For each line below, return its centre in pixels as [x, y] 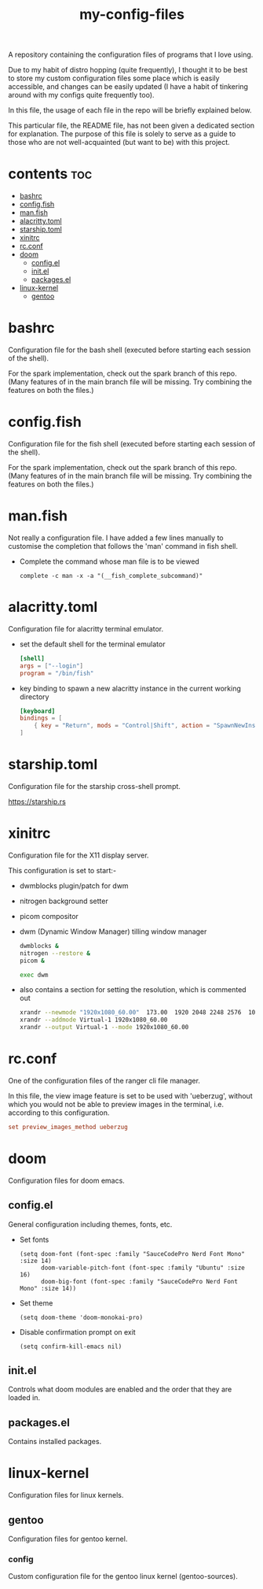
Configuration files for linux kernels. [66, 1495]
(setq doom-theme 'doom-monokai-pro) [81, 1317]
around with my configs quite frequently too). [81, 95]
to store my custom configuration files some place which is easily [114, 78]
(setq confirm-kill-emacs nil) [71, 1346]
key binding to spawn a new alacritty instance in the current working [130, 688]
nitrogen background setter [64, 901]
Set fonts [34, 1239]
